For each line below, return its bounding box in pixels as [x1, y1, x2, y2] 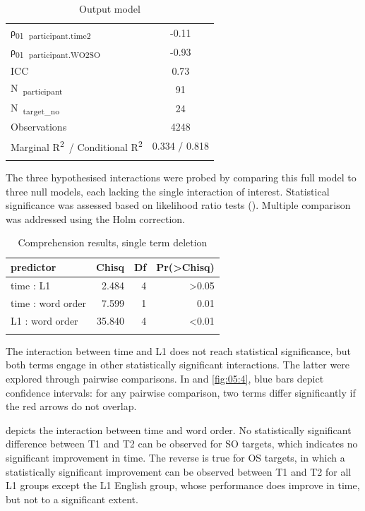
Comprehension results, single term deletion [18, 235, 208, 250]
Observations [11, 119, 67, 134]
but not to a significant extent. [6, 491, 138, 506]
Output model [79, 1, 140, 16]
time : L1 [11, 277, 51, 292]
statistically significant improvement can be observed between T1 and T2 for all [6, 464, 352, 479]
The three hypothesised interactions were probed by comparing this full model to [6, 170, 357, 185]
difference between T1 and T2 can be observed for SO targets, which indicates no [6, 436, 358, 451]
